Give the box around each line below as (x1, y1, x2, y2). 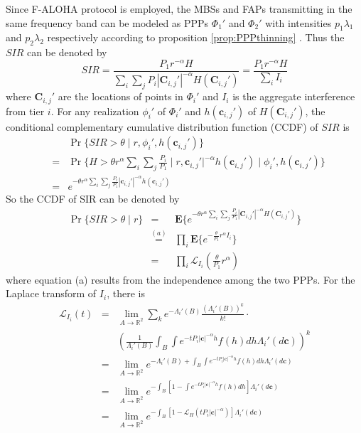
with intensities (265, 15, 332, 30)
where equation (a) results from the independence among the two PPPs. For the (6, 272, 355, 287)
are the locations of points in (58, 89, 183, 104)
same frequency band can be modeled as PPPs (6, 15, 209, 30)
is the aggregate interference (232, 89, 355, 104)
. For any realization (50, 103, 139, 118)
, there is (107, 286, 145, 301)
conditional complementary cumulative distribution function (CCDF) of (6, 119, 318, 134)
